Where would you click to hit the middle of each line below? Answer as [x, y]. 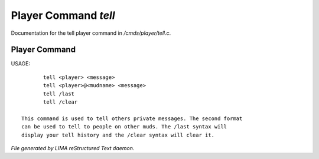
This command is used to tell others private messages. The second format [132, 118]
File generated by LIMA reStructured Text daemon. [73, 148]
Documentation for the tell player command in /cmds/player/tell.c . [91, 33]
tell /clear [61, 102]
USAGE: [21, 64]
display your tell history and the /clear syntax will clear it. [118, 135]
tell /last [59, 94]
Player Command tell [63, 15]
